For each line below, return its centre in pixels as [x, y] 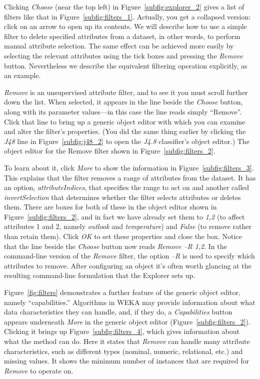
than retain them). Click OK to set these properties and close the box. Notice [123, 236]
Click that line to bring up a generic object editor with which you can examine [125, 121]
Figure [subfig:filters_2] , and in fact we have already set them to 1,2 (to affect [124, 216]
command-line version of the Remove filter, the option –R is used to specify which [129, 256]
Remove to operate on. [39, 370]
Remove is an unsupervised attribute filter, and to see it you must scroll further [126, 92]
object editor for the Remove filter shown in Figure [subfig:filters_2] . [110, 151]
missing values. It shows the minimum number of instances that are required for [126, 361]
